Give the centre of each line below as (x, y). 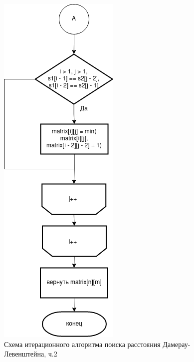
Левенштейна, (25, 354)
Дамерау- (177, 344)
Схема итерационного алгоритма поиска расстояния (82, 344)
